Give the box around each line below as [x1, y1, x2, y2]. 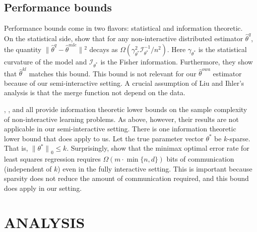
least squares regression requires [4, 154, 101, 164]
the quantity [4, 44, 42, 54]
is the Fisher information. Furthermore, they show [100, 56, 253, 66]
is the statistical [198, 44, 247, 54]
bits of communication [166, 154, 234, 164]
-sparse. [227, 133, 251, 143]
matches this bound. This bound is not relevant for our [29, 68, 196, 78]
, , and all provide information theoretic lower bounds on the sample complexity [4, 104, 247, 115]
